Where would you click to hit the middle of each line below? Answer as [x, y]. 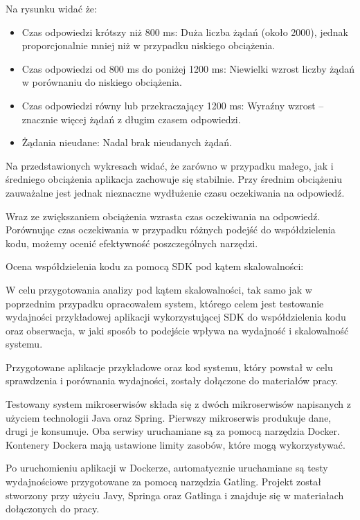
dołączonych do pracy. [53, 509]
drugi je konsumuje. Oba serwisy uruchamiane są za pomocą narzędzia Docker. [173, 431]
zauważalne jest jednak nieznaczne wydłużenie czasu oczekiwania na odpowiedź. [175, 192]
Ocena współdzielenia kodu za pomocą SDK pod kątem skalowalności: [155, 266]
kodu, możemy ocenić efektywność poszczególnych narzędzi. [132, 243]
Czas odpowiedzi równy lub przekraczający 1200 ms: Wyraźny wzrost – [173, 105]
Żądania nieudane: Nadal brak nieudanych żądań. [127, 142]
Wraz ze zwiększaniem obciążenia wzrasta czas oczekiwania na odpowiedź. [163, 216]
